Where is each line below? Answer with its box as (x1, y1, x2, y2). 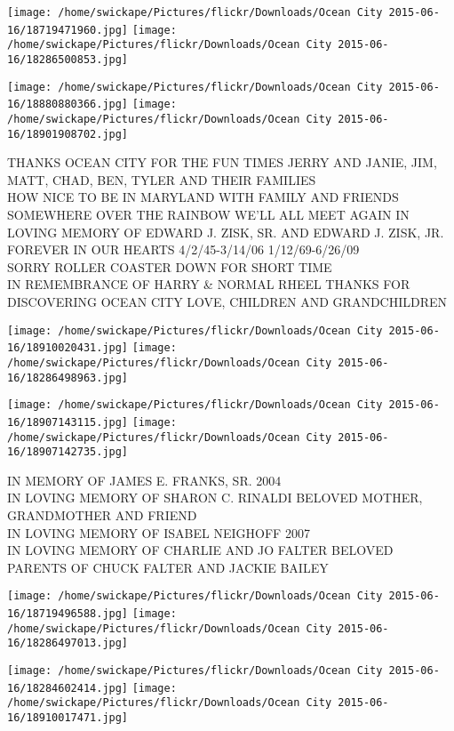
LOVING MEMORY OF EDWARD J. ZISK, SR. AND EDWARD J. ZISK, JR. (7, 222, 444, 241)
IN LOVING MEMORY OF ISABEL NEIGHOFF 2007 (7, 523, 310, 542)
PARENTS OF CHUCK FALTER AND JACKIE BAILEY (7, 558, 329, 576)
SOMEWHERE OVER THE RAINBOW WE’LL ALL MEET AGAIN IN (7, 205, 410, 224)
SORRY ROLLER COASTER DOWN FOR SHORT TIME (7, 257, 332, 276)
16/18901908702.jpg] (7, 127, 129, 141)
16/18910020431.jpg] (7, 341, 129, 355)
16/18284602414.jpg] (7, 681, 129, 695)
